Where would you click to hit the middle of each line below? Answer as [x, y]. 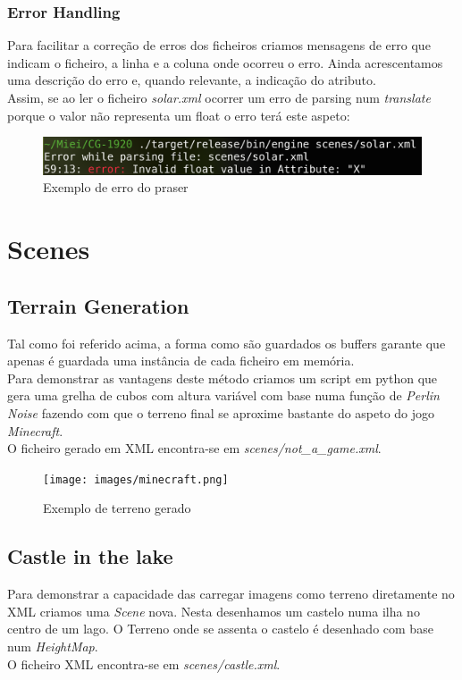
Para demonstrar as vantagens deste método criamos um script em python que [223, 378]
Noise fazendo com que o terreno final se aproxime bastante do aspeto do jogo [221, 412]
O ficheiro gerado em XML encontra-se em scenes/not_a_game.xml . [194, 448]
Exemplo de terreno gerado [117, 508]
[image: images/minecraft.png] [136, 479]
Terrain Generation [98, 305]
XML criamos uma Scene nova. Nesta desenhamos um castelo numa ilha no [214, 611]
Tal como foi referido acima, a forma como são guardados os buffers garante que [227, 343]
